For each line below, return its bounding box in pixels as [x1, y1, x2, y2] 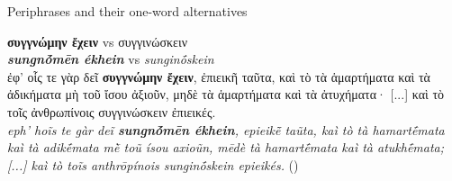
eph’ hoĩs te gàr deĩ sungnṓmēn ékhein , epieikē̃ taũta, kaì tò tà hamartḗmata [7, 120, 445, 139]
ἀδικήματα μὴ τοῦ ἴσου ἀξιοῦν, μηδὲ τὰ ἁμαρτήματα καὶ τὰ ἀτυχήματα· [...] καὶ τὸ [7, 85, 445, 104]
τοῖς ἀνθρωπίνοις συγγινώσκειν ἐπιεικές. [7, 102, 216, 121]
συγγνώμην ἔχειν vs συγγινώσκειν [7, 32, 187, 50]
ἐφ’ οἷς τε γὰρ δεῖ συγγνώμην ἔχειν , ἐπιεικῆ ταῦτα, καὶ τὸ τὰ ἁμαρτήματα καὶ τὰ [7, 67, 430, 86]
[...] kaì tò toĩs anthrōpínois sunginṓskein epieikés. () [7, 155, 299, 174]
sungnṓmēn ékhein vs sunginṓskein [7, 50, 214, 68]
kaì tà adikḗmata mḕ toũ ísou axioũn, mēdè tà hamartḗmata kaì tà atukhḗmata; [7, 138, 445, 157]
